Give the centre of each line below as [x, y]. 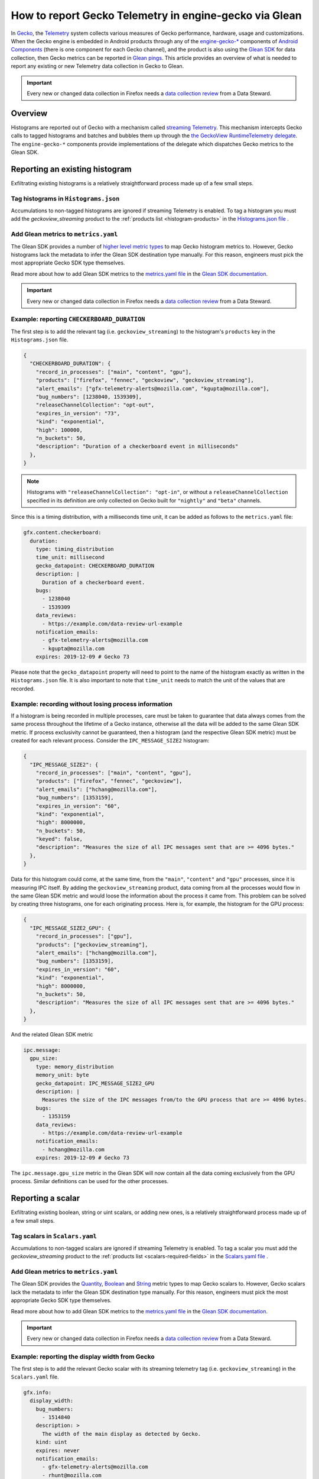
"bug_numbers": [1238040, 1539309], [89, 397]
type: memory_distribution [75, 1067]
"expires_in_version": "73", [78, 413]
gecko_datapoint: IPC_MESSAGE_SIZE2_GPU [95, 1083]
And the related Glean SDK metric [52, 1035]
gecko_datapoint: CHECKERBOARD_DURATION [95, 566]
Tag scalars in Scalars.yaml [54, 1236]
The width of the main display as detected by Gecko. [122, 1434]
